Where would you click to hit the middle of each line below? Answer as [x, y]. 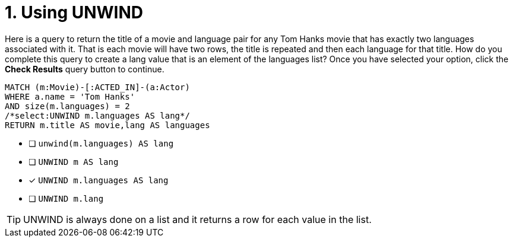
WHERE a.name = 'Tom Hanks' [70, 96]
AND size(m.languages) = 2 [67, 106]
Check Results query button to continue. [85, 69]
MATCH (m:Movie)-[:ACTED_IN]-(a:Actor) [97, 87]
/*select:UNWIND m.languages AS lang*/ [97, 115]
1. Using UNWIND [74, 12]
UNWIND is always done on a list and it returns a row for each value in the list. [197, 219]
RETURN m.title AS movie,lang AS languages [107, 125]
